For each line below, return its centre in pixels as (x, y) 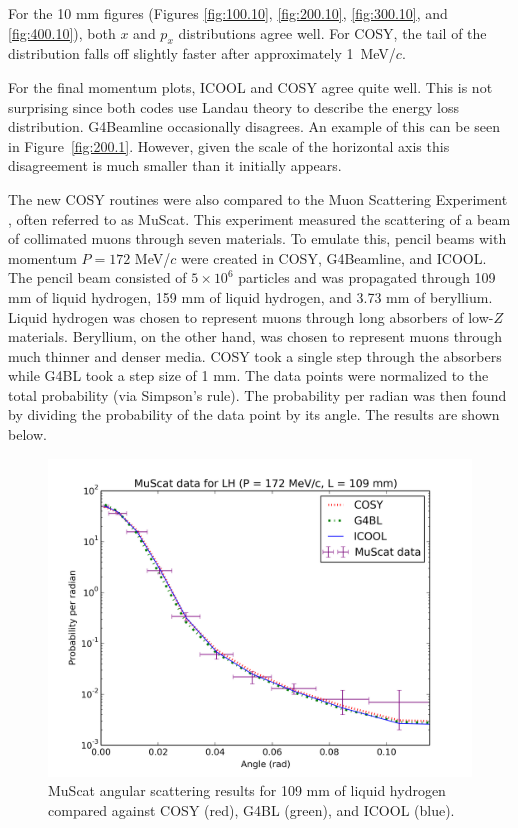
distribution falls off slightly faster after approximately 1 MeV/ (202, 53)
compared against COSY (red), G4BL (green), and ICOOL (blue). (251, 809)
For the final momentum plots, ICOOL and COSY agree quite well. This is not (250, 86)
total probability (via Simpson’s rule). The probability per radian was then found (257, 394)
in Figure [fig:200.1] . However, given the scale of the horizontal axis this (229, 145)
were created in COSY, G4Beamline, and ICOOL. (333, 257)
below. (27, 434)
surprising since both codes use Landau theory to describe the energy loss (233, 106)
